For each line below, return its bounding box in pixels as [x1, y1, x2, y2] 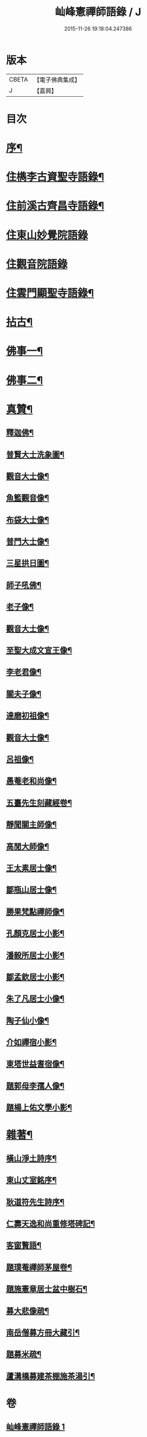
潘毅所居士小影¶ [6, 950, 65, 960]
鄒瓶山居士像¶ [6, 885, 57, 895]
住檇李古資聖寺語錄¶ [6, 171, 104, 184]
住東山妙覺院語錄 [6, 228, 89, 242]
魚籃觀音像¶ [6, 493, 50, 503]
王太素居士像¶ [6, 863, 57, 873]
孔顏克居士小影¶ [6, 928, 65, 938]
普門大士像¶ [6, 537, 50, 547]
